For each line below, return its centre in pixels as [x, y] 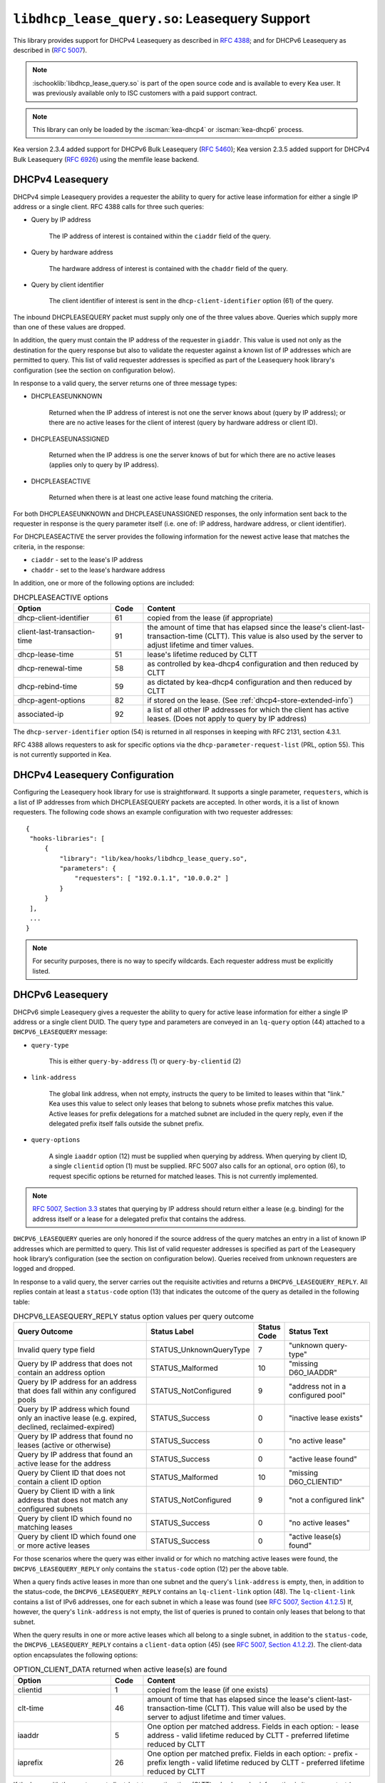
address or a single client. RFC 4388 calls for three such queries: [109, 206]
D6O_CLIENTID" [316, 1482]
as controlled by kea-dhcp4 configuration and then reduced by [253, 663]
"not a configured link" [327, 1500]
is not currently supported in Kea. [62, 755]
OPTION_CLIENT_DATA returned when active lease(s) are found [120, 1670]
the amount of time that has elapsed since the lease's [237, 627]
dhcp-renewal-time [50, 668]
